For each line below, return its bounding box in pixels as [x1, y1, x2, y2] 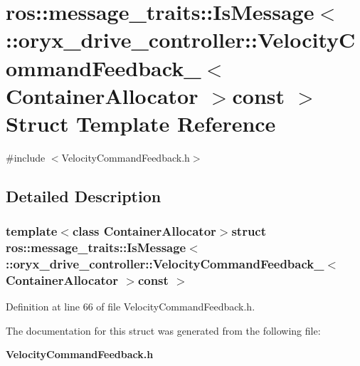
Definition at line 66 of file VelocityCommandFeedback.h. [6, 299, 255, 314]
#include [6, 150, 46, 164]
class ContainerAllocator [72, 222, 216, 240]
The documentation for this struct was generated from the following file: [6, 323, 321, 338]
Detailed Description [6, 184, 162, 206]
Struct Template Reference [6, 108, 276, 137]
